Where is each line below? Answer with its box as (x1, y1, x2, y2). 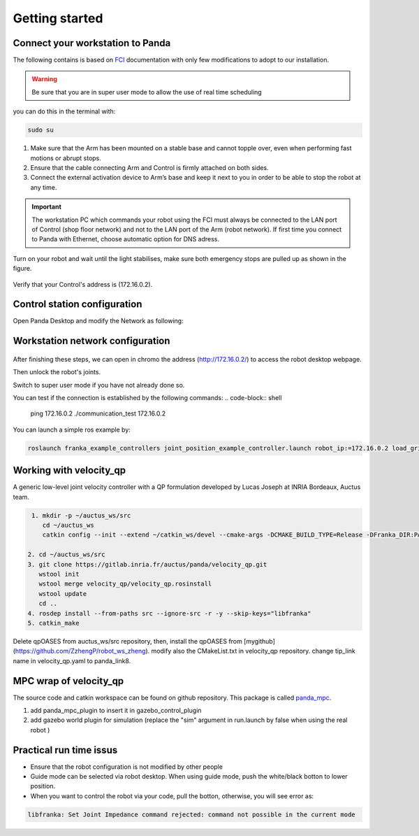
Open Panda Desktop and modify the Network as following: (13, 317, 184, 325)
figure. (13, 264, 32, 273)
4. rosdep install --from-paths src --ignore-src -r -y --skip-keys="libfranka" (27, 609, 311, 617)
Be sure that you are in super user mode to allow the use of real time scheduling (31, 87, 262, 96)
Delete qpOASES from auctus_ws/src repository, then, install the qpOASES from (13, 637, 242, 645)
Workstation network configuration (13, 335, 170, 347)
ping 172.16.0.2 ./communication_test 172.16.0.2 (30, 409, 166, 418)
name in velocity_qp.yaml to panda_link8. (13, 656, 131, 665)
